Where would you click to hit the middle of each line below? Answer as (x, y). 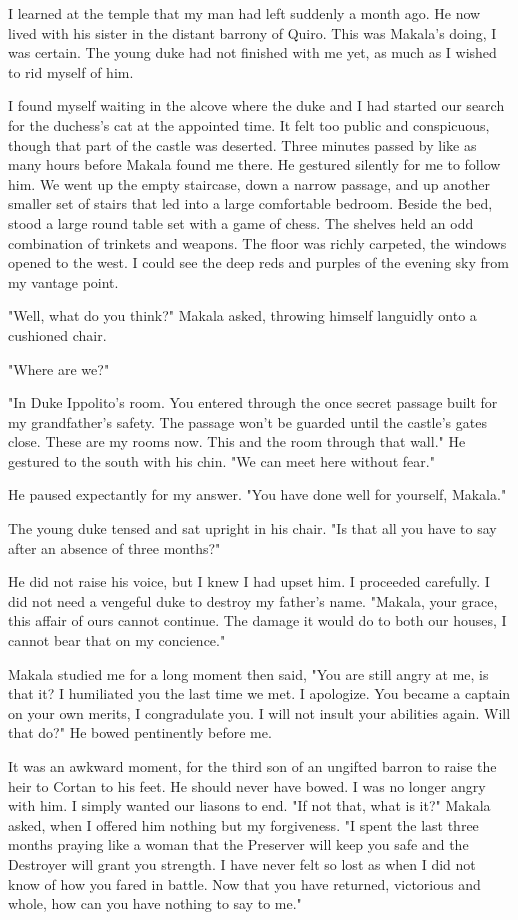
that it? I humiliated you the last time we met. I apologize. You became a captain (259, 693)
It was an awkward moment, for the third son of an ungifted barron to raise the (252, 766)
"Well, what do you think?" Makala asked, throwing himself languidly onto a (242, 315)
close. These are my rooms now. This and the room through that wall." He (237, 441)
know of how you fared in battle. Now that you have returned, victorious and (244, 883)
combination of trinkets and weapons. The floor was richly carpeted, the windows (257, 242)
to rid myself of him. (71, 71)
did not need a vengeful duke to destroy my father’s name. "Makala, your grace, (253, 600)
